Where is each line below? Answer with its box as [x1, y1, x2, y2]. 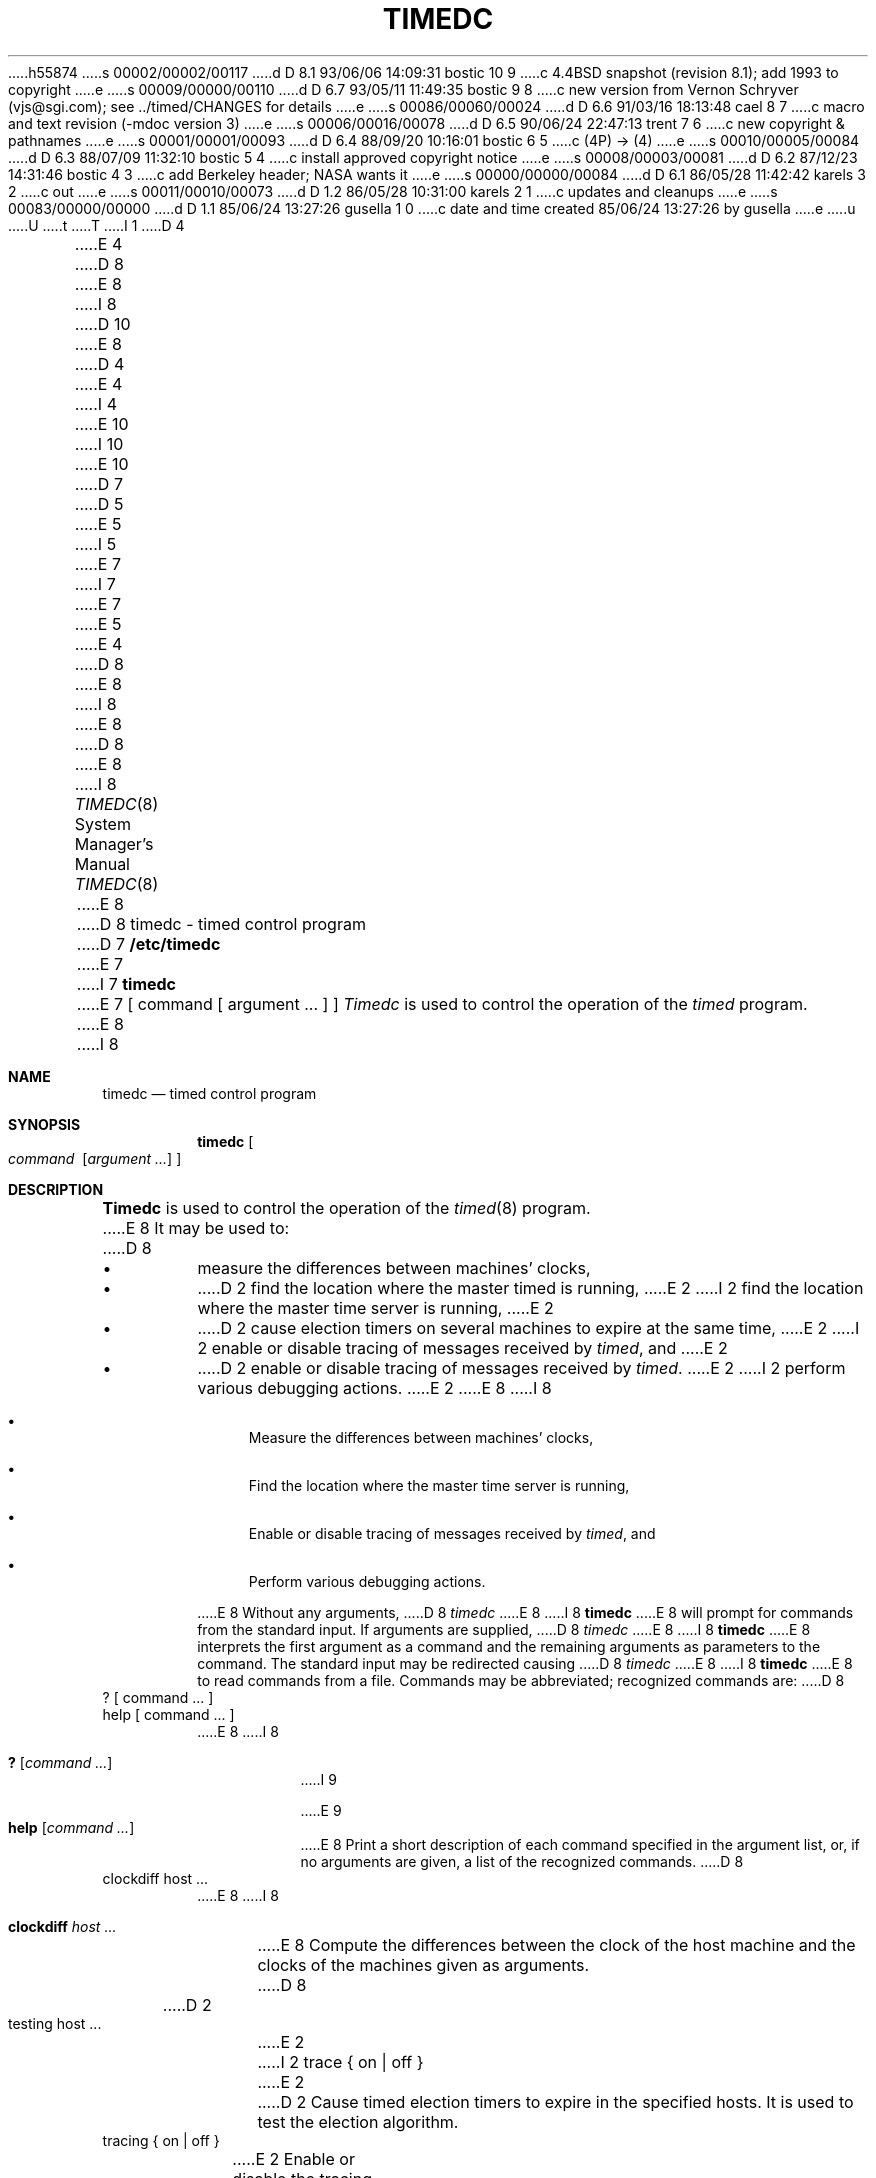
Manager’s [74, 833, 154, 854]
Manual [74, 853, 130, 874]
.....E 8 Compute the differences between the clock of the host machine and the [257, 1934, 856, 1955]
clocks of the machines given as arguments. [257, 1954, 590, 1975]
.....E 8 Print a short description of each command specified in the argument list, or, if [300, 1835, 860, 1853]
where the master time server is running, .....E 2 [197, 1297, 554, 1318]
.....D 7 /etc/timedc [76, 933, 221, 954]
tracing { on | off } [102, 2131, 220, 2149]
